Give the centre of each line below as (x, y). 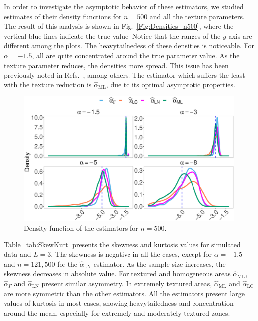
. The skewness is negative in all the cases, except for (131, 254)
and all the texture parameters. (197, 16)
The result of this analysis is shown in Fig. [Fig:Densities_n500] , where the (119, 26)
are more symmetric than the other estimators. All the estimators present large (124, 293)
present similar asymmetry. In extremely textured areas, (127, 283)
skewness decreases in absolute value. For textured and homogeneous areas (117, 274)
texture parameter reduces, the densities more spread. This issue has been (116, 65)
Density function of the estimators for (81, 228)
